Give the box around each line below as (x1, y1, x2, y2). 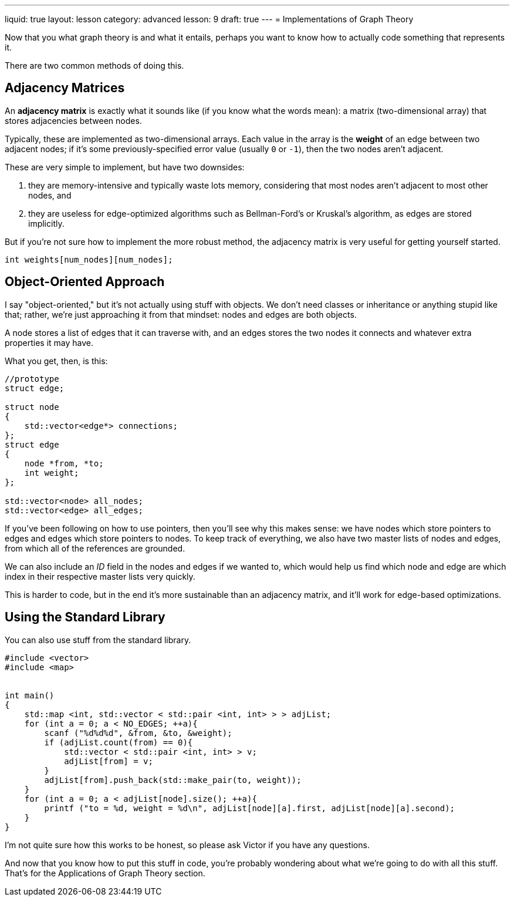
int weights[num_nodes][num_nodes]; (5, 254, 173, 264)
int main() (5, 690, 55, 700)
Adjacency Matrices (5, 80, 125, 96)
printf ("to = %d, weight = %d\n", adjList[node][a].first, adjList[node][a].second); (44, 803, 455, 813)
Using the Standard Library (5, 610, 165, 625)
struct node (5, 402, 59, 412)
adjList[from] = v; (64, 756, 153, 766)
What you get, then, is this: (5, 355, 108, 366)
